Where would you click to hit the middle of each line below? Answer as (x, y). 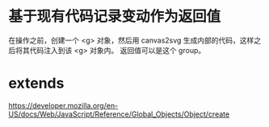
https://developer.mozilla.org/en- (63, 105)
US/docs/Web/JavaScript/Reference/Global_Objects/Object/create (119, 114)
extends (36, 83)
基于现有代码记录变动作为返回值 (115, 16)
